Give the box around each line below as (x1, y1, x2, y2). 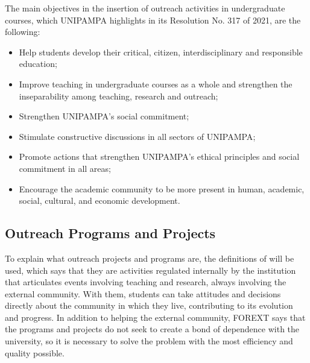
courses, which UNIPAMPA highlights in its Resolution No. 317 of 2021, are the (5, 13, 301, 26)
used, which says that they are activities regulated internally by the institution (5, 264, 296, 276)
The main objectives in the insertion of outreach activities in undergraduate (5, 2, 285, 14)
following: (5, 25, 40, 38)
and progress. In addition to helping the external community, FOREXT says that (5, 311, 306, 323)
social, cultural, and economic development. (19, 194, 180, 207)
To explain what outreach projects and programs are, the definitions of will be (5, 251, 294, 264)
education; (19, 57, 57, 70)
